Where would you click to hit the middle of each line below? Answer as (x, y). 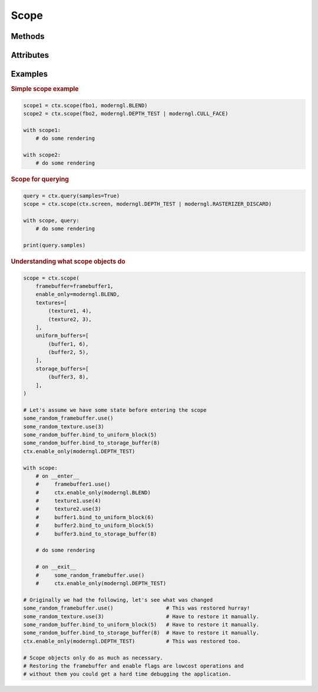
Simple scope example (45, 89)
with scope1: (42, 130)
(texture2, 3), (70, 319)
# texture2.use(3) (68, 509)
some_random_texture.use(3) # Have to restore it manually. (141, 616)
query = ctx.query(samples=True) (72, 196)
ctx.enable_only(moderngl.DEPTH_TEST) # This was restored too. (132, 641)
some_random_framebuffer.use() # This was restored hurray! (137, 608)
